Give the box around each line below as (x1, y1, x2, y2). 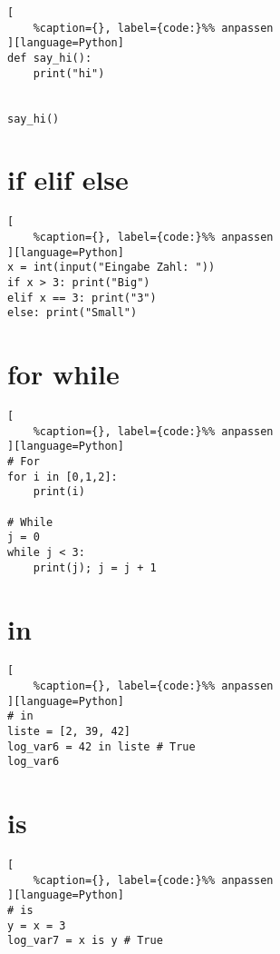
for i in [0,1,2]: (7, 470, 118, 483)
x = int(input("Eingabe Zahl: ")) (7, 261, 216, 274)
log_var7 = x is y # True (7, 934, 163, 948)
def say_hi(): (7, 51, 92, 65)
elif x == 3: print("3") (7, 291, 157, 304)
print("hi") (33, 66, 105, 80)
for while (7, 355, 120, 393)
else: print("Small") (7, 306, 138, 320)
